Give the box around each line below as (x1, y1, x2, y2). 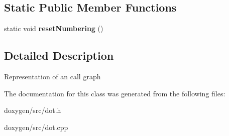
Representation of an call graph (4, 71, 101, 81)
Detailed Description (4, 48, 114, 63)
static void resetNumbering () (4, 23, 103, 34)
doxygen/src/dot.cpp (4, 121, 68, 132)
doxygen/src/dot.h (4, 105, 61, 115)
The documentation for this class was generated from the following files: (4, 88, 225, 98)
